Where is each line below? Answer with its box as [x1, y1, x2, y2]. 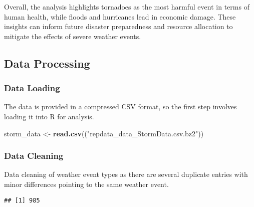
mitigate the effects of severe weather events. [4, 31, 141, 41]
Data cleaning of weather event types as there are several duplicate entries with [4, 169, 248, 179]
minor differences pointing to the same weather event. [4, 178, 169, 189]
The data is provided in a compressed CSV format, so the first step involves [4, 101, 237, 112]
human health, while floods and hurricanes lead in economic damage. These [4, 11, 236, 22]
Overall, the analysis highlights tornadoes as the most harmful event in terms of [4, 2, 249, 12]
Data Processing [4, 55, 90, 71]
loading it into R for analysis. [4, 111, 94, 121]
